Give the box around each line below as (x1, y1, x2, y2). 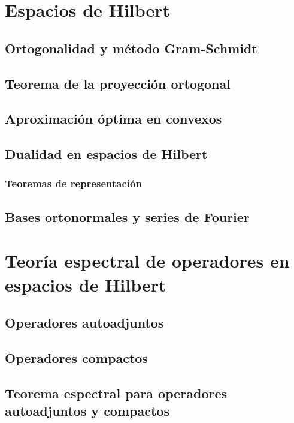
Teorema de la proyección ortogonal (5, 74, 231, 92)
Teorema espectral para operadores (5, 383, 228, 402)
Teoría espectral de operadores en (5, 248, 290, 273)
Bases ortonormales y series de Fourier (5, 207, 250, 226)
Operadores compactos (5, 348, 148, 367)
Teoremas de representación (5, 176, 142, 191)
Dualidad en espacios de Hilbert (5, 145, 208, 163)
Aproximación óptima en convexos (5, 109, 222, 128)
